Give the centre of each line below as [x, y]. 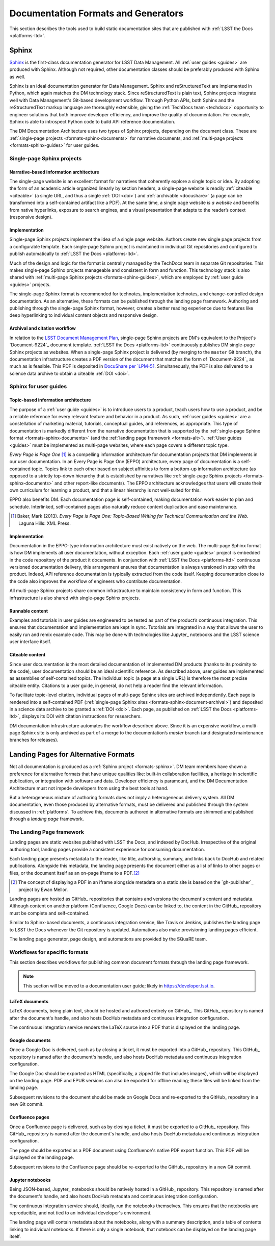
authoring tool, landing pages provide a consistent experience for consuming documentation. [107, 849]
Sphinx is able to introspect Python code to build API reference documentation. [92, 121]
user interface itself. [30, 642]
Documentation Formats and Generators [97, 13]
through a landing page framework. [47, 819]
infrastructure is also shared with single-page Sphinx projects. [75, 598]
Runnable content [29, 611]
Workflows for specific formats [49, 952]
